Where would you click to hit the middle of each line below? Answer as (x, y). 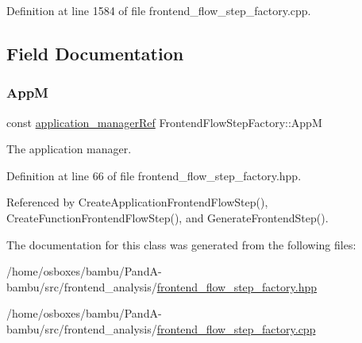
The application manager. (69, 149)
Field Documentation (95, 53)
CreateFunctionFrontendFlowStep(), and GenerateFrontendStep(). (168, 217)
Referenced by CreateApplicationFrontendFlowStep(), (137, 202)
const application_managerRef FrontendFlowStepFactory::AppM (164, 122)
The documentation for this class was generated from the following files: (181, 244)
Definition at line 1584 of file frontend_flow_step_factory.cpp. (159, 10)
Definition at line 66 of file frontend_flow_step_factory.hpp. (154, 175)
